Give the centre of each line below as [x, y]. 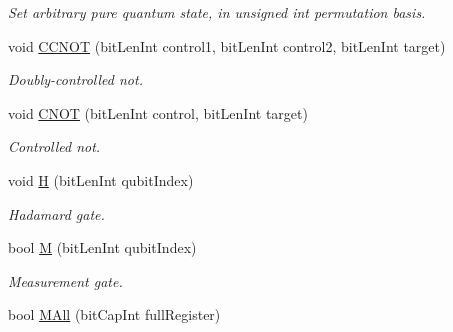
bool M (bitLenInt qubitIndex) [102, 247]
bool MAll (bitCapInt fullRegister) [114, 314]
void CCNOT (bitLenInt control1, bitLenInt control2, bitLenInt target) [227, 45]
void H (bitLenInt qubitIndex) [101, 179]
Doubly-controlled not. [75, 79]
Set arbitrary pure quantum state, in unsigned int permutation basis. [217, 12]
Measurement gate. [65, 280]
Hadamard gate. [56, 213]
